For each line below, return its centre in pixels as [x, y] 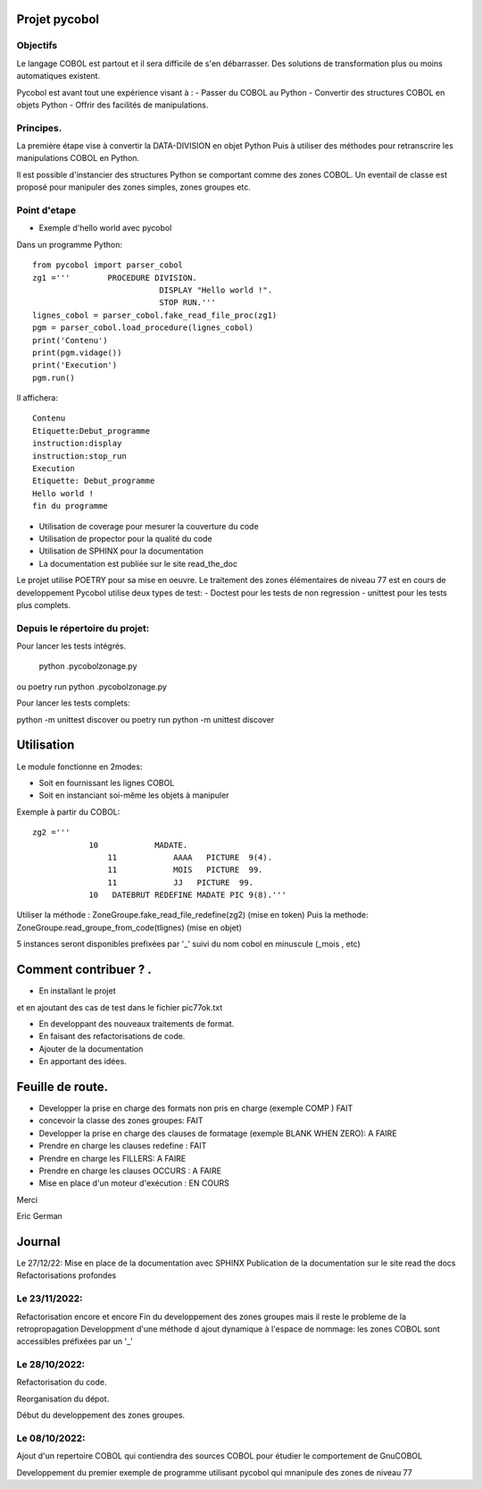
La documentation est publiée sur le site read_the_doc [138, 563]
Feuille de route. [62, 1087]
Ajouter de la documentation [91, 1049]
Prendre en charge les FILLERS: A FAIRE [112, 1158]
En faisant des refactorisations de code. [112, 1036]
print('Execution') [75, 365]
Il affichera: [37, 398]
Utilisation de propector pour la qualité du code [126, 538]
